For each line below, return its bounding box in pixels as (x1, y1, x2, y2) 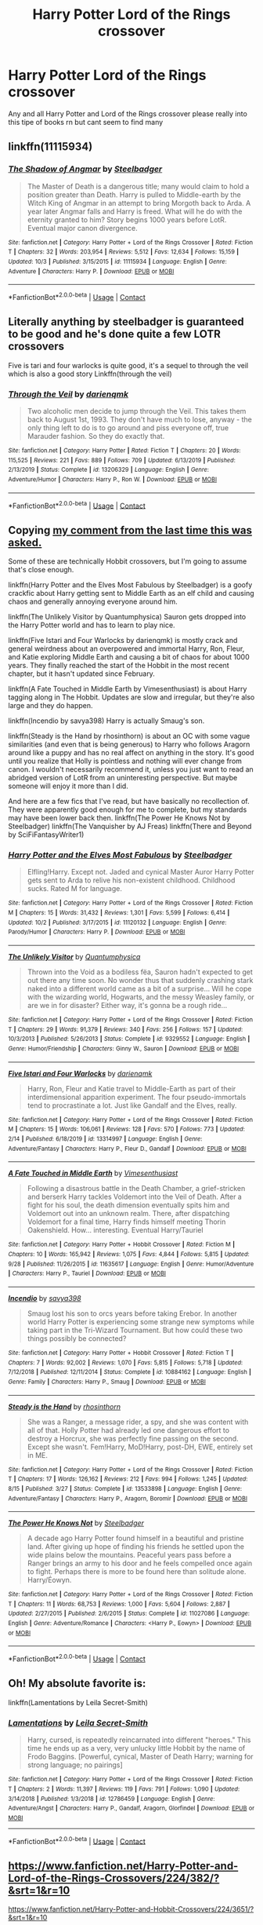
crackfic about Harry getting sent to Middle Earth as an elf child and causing (8, 589, 254, 598)
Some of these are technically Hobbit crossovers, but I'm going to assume (8, 557, 247, 566)
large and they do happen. (8, 701, 93, 710)
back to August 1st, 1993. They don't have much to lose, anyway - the (27, 415, 253, 425)
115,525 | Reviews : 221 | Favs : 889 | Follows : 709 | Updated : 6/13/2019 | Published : (8, 456, 236, 464)
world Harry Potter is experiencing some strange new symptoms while (27, 1317, 254, 1326)
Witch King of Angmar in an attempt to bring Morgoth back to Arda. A (27, 198, 251, 207)
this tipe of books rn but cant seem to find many (8, 117, 164, 126)
